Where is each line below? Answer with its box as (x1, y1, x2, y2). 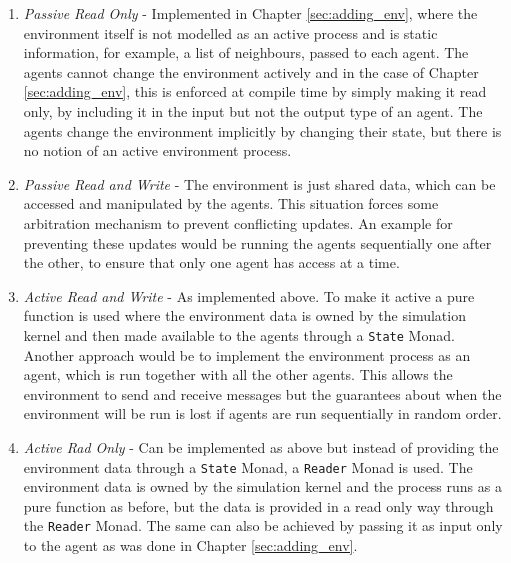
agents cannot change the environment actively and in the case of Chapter (23, 61, 479, 82)
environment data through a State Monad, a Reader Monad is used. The (23, 456, 473, 477)
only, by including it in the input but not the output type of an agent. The (23, 100, 483, 121)
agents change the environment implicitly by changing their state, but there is (23, 120, 502, 141)
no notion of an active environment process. (23, 140, 292, 161)
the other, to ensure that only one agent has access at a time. (23, 252, 400, 273)
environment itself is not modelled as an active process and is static (23, 22, 438, 43)
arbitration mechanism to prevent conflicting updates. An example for (23, 212, 453, 233)
